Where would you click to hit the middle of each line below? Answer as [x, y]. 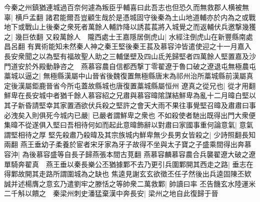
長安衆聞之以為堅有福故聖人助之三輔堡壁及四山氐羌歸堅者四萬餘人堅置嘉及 [126, 56]
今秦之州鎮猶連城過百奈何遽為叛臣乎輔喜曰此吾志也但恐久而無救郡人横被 [123, 7]
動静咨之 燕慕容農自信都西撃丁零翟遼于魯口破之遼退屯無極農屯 [151, 66]
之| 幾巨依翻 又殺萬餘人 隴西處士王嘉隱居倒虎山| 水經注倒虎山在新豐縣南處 [128, 36]
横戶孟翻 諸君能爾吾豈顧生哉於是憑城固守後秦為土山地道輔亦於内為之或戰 [135, 17]
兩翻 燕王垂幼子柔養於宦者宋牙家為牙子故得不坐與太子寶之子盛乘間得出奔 [124, 144]
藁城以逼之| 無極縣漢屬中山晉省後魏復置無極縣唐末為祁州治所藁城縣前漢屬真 [129, 76]
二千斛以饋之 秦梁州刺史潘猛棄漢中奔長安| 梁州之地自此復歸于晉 [111, 193]
